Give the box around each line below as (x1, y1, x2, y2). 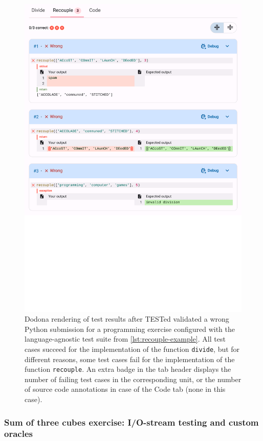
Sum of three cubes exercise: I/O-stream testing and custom (4, 415, 259, 428)
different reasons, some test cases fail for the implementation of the (25, 353, 235, 364)
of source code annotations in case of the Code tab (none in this (25, 384, 226, 394)
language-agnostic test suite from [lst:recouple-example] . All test (25, 333, 226, 344)
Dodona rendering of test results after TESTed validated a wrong (25, 313, 229, 324)
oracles (4, 427, 33, 440)
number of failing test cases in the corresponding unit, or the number (25, 373, 242, 384)
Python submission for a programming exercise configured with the (25, 323, 235, 334)
